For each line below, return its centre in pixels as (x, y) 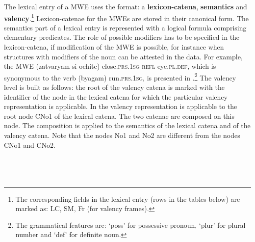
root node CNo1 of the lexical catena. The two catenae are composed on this (119, 116)
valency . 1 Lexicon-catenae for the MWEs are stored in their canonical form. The (127, 17)
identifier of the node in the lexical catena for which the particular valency (116, 96)
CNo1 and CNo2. (30, 145)
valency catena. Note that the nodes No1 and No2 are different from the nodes (122, 135)
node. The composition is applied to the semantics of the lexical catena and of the (127, 125)
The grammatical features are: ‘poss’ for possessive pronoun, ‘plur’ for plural (130, 225)
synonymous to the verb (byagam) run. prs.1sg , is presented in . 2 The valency (120, 77)
